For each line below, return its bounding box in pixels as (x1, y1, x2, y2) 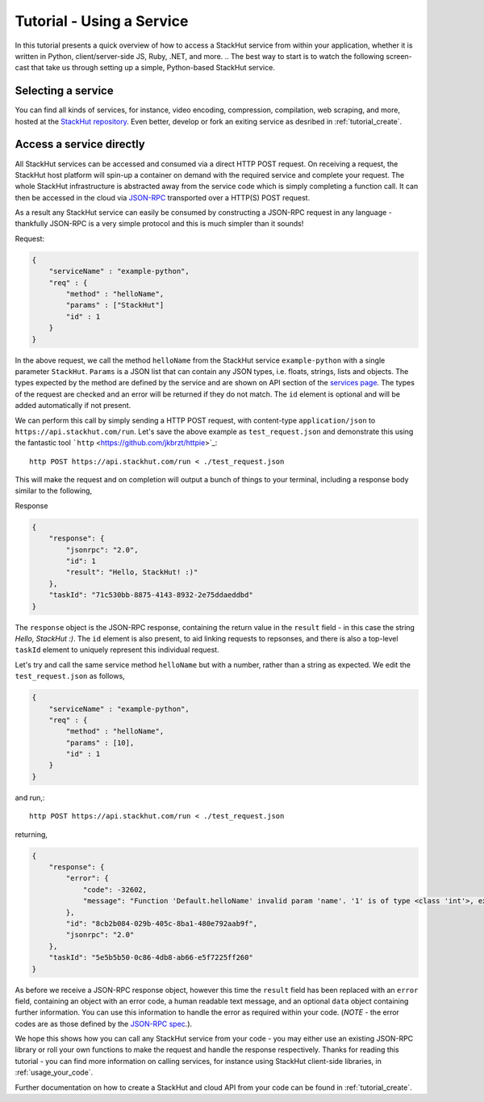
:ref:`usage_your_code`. (15, 1067, 94, 1078)
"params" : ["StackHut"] (65, 301, 165, 310)
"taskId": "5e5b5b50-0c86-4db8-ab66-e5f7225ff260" (48, 953, 253, 962)
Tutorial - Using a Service (15, 12, 189, 30)
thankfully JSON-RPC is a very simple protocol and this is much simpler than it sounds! (15, 219, 304, 229)
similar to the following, (15, 486, 93, 496)
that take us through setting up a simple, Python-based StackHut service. (31, 63, 276, 73)
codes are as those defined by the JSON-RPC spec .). (15, 1019, 193, 1028)
